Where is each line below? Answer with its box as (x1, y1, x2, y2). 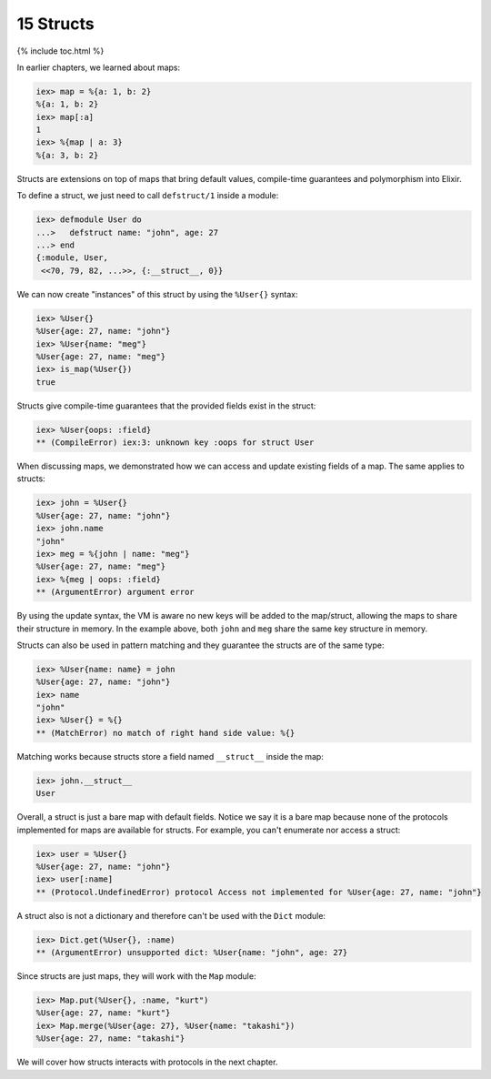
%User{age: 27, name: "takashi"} (35, 1034, 185, 1044)
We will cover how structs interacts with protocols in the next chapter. (16, 1056, 278, 1068)
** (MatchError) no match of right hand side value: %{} (35, 728, 296, 738)
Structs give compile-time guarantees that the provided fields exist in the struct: (16, 400, 316, 411)
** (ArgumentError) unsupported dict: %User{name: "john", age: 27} (35, 947, 348, 958)
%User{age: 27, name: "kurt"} (35, 1008, 171, 1018)
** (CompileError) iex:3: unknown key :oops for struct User (35, 438, 315, 448)
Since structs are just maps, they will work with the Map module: (16, 971, 256, 982)
